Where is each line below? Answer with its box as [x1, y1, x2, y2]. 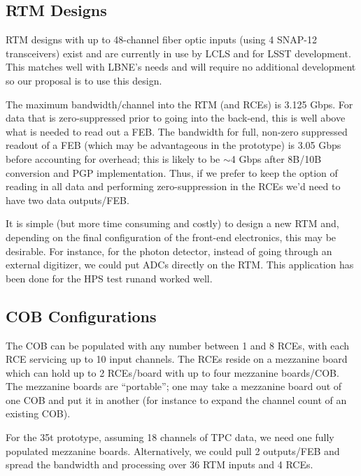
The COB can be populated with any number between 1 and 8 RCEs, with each [6, 338, 350, 352]
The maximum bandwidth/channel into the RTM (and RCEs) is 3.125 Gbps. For [6, 96, 353, 111]
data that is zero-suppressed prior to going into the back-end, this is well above [6, 110, 346, 125]
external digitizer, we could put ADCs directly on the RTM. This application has [6, 257, 354, 272]
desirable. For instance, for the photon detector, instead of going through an [6, 243, 332, 258]
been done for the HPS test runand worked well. [6, 271, 213, 285]
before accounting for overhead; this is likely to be [6, 151, 220, 166]
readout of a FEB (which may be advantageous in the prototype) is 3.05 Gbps [6, 138, 341, 152]
